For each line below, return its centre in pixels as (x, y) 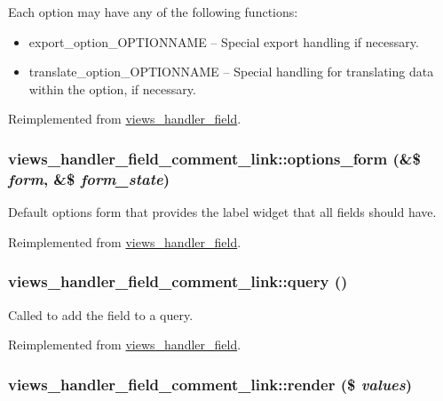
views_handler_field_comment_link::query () (178, 281)
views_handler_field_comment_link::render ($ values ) (210, 384)
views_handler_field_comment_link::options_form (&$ (214, 158)
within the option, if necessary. (112, 88)
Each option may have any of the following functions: (153, 12)
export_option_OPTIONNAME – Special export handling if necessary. (224, 41)
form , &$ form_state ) (89, 178)
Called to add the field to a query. (101, 314)
